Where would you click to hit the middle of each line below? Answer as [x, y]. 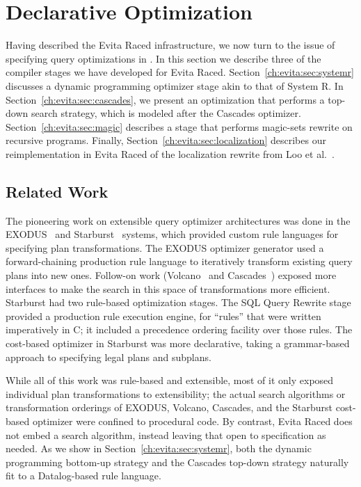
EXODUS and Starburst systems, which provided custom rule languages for [172, 234]
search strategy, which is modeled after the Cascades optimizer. [166, 113]
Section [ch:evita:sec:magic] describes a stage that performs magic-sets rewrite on [179, 126]
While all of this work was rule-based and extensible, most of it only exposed [170, 380]
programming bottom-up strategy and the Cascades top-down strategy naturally [177, 462]
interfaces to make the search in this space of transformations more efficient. [168, 288]
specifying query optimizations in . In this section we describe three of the [163, 58]
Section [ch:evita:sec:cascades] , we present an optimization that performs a [165, 99]
